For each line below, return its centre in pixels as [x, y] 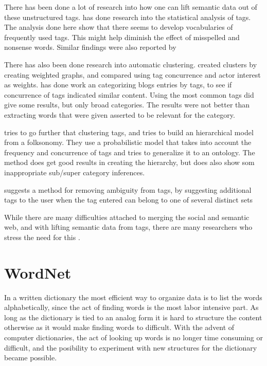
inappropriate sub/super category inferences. [75, 172]
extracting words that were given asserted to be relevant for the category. [120, 114]
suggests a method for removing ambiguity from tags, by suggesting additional [128, 189]
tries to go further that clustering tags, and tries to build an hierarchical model [129, 132]
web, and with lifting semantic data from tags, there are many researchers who [128, 227]
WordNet [38, 272]
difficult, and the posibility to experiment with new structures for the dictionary [131, 347]
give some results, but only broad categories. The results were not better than [127, 105]
